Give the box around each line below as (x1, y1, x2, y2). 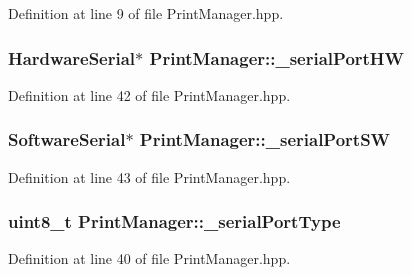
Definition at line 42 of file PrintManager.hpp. (8, 84, 291, 105)
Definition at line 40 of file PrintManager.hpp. (8, 248, 291, 269)
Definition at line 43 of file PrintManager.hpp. (8, 166, 291, 187)
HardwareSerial (8, 45, 136, 70)
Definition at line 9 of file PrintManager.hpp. (8, 3, 284, 23)
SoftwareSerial (8, 127, 126, 152)
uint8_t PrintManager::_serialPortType (8, 209, 341, 234)
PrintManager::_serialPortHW (149, 45, 405, 70)
